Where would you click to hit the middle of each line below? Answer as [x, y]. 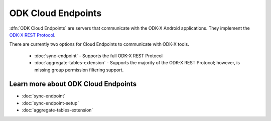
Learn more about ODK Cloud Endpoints [73, 84]
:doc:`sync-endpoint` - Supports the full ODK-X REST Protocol [99, 56]
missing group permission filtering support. [79, 70]
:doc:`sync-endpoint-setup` [50, 103]
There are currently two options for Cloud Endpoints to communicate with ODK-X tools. [99, 44]
